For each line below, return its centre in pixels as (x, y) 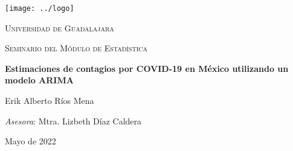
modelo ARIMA (39, 80)
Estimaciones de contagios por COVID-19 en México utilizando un (147, 68)
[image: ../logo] (40, 8)
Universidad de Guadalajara (60, 27)
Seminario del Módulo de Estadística (76, 48)
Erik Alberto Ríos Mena (50, 101)
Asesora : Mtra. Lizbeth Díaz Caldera (73, 120)
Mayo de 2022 (31, 141)
